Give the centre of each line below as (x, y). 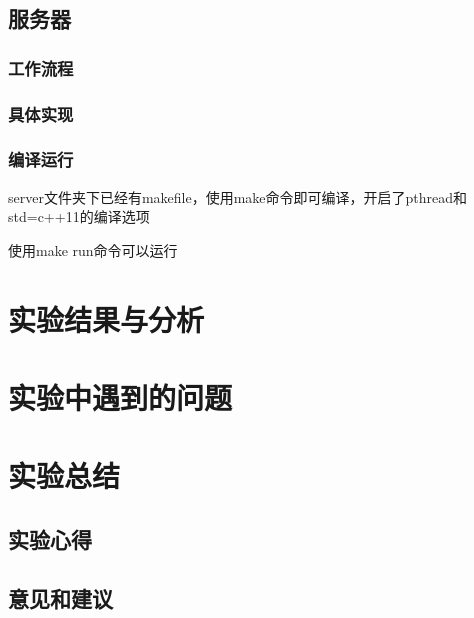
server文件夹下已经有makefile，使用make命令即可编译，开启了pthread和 (238, 196)
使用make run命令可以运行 (93, 249)
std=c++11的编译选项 (79, 216)
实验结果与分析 (106, 318)
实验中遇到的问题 (120, 397)
